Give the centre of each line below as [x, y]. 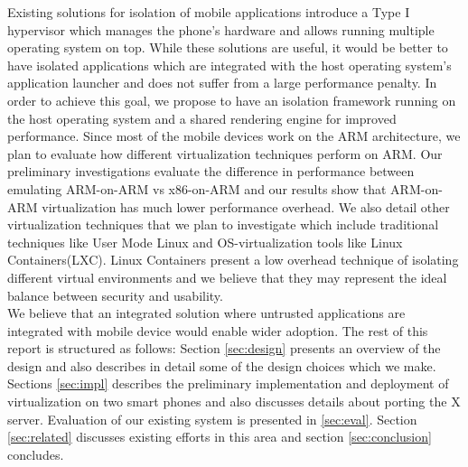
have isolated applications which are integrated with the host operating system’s [229, 65]
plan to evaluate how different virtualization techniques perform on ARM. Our [225, 153]
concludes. [36, 454]
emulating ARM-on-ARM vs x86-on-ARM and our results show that [197, 188]
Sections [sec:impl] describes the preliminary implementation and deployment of [228, 383]
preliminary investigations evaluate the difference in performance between [211, 171]
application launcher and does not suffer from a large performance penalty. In [222, 83]
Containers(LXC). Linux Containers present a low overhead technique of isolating [233, 260]
